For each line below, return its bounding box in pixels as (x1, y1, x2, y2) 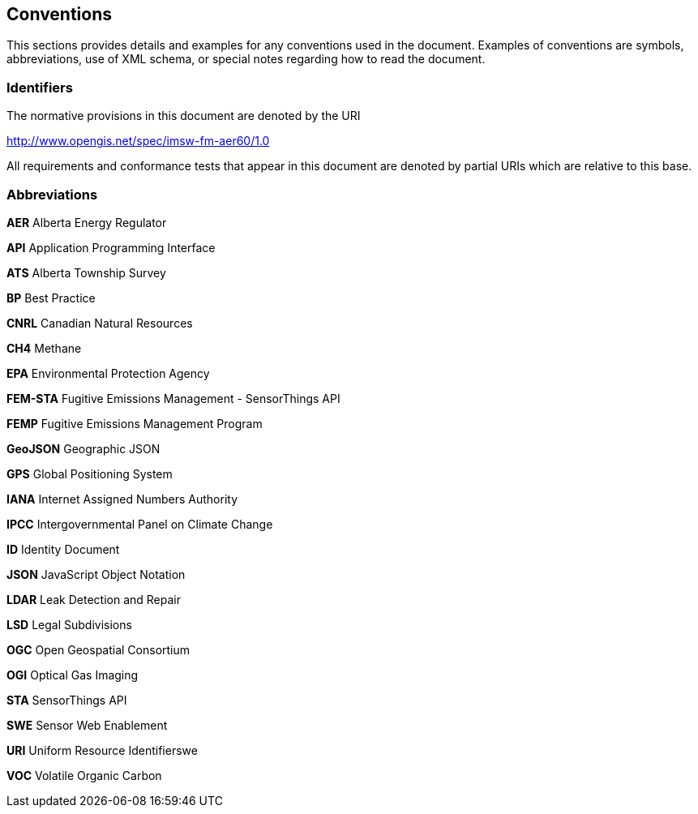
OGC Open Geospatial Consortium (6, 642, 191, 657)
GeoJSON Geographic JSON (6, 441, 161, 456)
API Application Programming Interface (6, 240, 216, 255)
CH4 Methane (6, 341, 82, 355)
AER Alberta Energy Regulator (6, 215, 167, 229)
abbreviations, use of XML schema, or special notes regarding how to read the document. (6, 52, 486, 66)
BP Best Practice (6, 290, 96, 305)
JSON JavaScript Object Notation (6, 567, 186, 581)
